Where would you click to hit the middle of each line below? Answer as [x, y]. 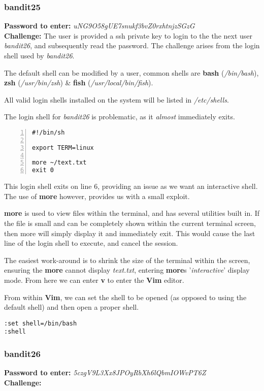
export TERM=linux [63, 148]
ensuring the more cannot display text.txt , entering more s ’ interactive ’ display [127, 270]
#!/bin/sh [48, 132]
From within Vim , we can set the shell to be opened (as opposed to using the [125, 297]
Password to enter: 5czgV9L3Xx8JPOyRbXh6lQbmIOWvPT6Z [105, 372]
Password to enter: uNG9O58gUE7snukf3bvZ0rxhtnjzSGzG [100, 26]
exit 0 [43, 170]
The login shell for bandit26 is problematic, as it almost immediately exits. [120, 117]
